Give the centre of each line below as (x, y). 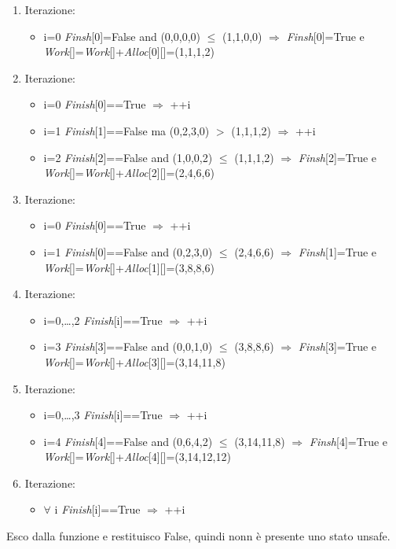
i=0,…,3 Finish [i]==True (103, 415)
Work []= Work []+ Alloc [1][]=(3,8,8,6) (129, 267)
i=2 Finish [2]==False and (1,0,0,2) (128, 157)
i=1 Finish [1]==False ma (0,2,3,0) (126, 130)
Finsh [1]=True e (337, 251)
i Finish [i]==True (97, 509)
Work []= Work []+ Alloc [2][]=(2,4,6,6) (129, 173)
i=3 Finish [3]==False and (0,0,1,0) (128, 346)
